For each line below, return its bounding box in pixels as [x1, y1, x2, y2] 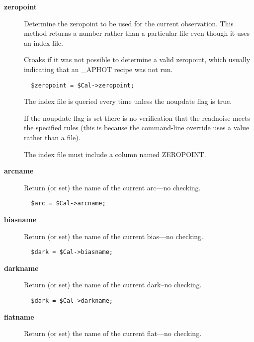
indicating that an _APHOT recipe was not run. [24, 64, 173, 74]
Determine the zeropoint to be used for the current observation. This [24, 18, 234, 28]
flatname [4, 311, 34, 322]
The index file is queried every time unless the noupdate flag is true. [24, 96, 232, 106]
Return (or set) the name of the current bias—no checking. [24, 231, 203, 241]
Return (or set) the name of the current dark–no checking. [24, 279, 202, 290]
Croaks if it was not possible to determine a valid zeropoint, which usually [24, 54, 251, 65]
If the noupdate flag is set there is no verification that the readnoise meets [24, 112, 251, 123]
